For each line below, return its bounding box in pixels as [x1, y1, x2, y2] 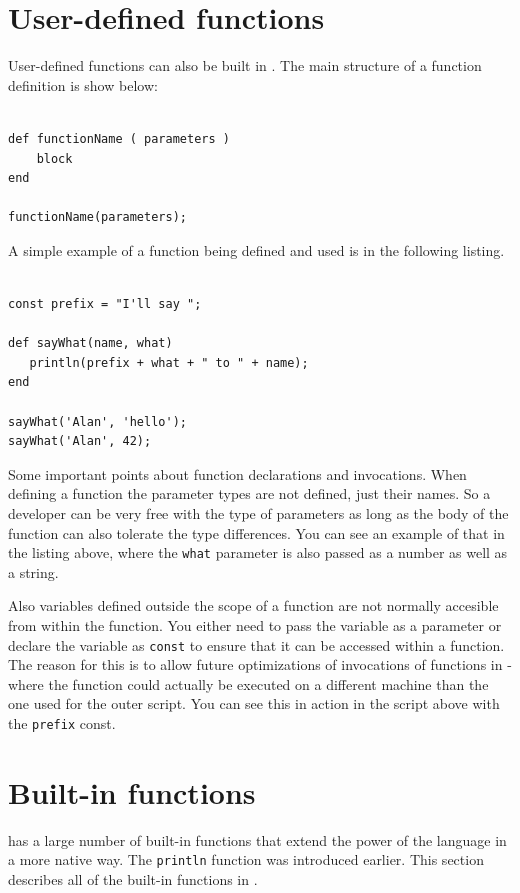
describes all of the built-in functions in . [8, 869, 258, 890]
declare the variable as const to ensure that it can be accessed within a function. [8, 634, 505, 655]
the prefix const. [8, 713, 116, 734]
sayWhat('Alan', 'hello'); [8, 414, 187, 429]
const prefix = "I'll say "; [8, 297, 202, 312]
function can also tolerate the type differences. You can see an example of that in [8, 522, 505, 543]
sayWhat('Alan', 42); [8, 434, 152, 449]
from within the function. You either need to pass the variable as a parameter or [8, 615, 502, 636]
